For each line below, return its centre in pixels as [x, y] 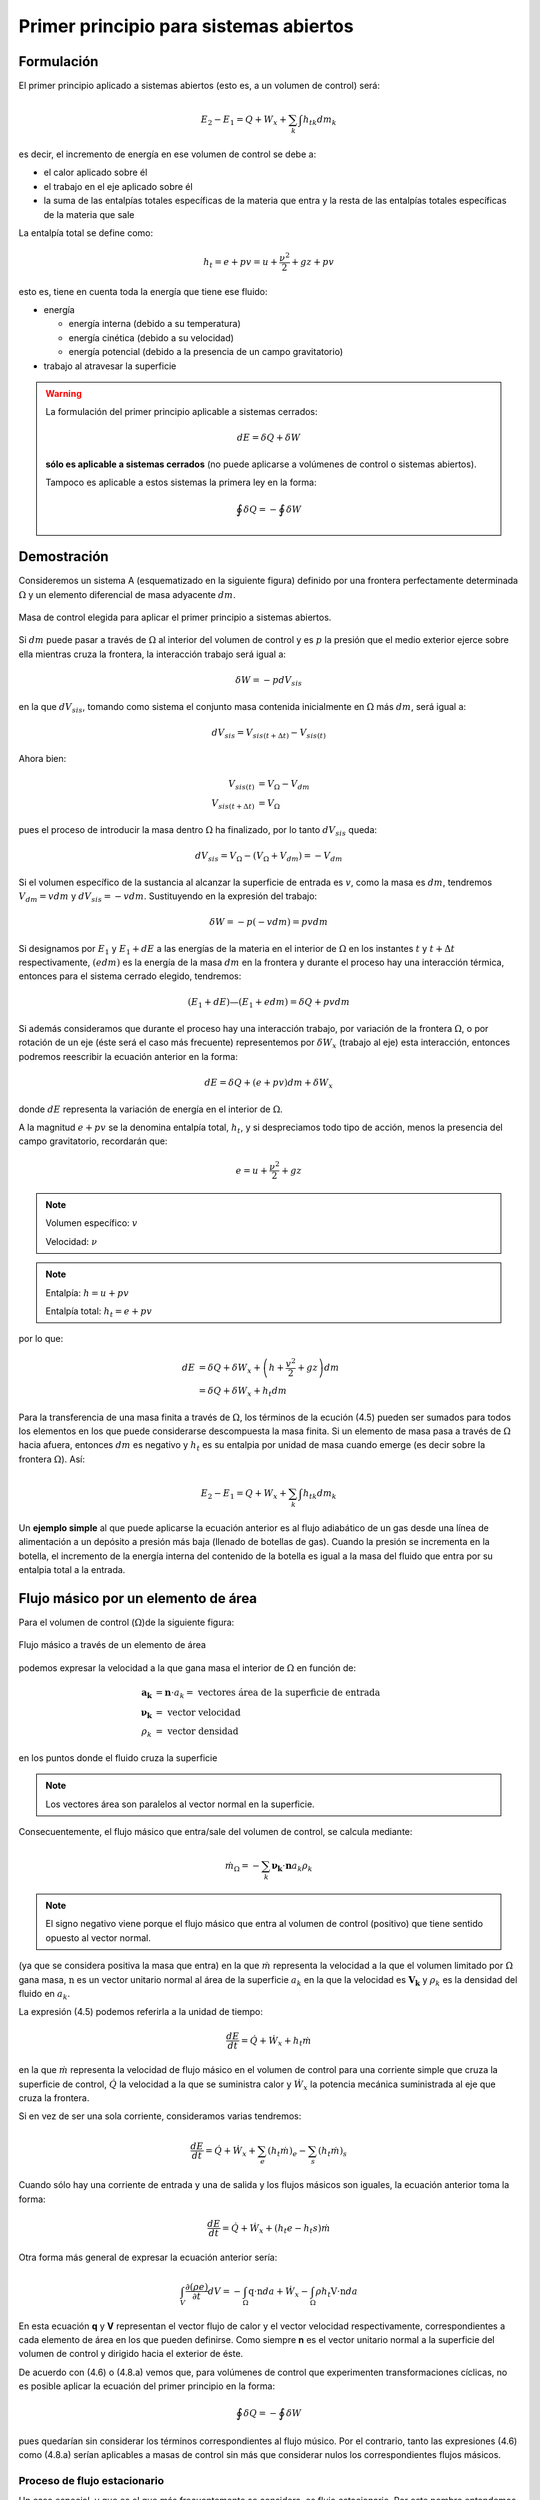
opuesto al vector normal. [98, 1937]
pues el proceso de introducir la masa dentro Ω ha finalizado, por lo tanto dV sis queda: [198, 830]
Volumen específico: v [91, 1223]
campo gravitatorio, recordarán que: [93, 1141]
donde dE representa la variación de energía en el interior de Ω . [151, 1109]
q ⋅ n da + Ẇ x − [278, 2292]
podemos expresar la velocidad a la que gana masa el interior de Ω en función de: [187, 1667]
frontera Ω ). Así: [51, 1459]
